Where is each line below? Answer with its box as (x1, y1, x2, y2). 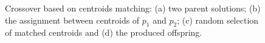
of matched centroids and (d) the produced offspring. (5, 26, 202, 39)
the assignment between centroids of (5, 13, 140, 26)
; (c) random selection (177, 13, 259, 26)
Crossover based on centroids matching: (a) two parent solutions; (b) (5, 2, 261, 14)
